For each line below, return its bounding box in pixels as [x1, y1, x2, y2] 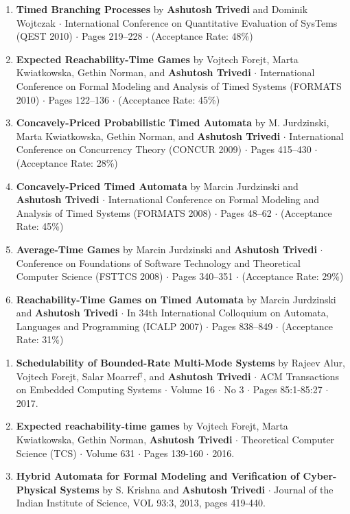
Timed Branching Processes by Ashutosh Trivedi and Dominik [16, 2, 308, 16]
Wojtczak [16, 15, 56, 30]
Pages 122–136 [48, 92, 110, 106]
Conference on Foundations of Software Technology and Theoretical [16, 255, 301, 270]
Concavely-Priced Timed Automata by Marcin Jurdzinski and [16, 178, 299, 193]
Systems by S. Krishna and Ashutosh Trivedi [60, 482, 266, 496]
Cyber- [303, 469, 337, 483]
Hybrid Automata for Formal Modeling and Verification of [16, 469, 300, 483]
